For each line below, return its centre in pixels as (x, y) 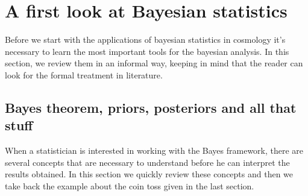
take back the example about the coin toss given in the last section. (130, 185)
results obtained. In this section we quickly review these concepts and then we (149, 174)
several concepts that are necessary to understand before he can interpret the (147, 162)
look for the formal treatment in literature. (84, 74)
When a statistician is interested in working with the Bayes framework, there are (154, 150)
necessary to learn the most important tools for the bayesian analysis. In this (147, 51)
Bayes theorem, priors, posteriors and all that (151, 107)
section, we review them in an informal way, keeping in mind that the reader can (154, 63)
